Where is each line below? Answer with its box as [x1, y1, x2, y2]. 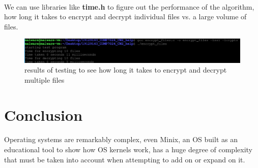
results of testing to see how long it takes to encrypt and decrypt [24, 64, 227, 75]
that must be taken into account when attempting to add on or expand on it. [4, 154, 245, 164]
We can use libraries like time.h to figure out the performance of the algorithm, [4, 1, 254, 12]
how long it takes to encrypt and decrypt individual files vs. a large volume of [4, 11, 247, 22]
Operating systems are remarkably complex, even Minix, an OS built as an [4, 134, 238, 145]
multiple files [24, 74, 65, 85]
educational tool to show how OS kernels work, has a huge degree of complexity [4, 144, 252, 154]
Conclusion [4, 104, 83, 125]
